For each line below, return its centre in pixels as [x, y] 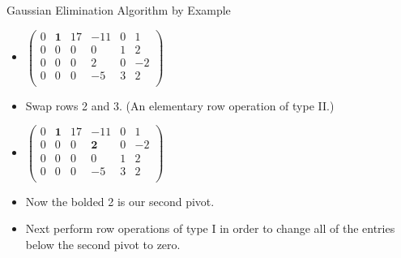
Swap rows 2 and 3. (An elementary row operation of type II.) [180, 105]
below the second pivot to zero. [103, 244]
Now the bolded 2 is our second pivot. [120, 201]
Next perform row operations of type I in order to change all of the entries [210, 228]
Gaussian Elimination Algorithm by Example [119, 10]
